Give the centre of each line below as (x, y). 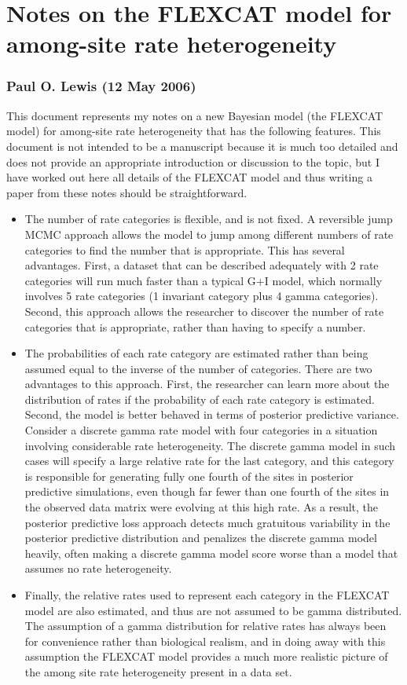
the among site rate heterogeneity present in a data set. (158, 671)
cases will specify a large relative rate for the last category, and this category (209, 461)
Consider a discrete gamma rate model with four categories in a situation (201, 430)
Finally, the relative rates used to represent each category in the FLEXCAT (207, 595)
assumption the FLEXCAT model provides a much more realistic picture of (206, 656)
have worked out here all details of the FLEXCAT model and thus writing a (189, 177)
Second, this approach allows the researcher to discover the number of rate (204, 311)
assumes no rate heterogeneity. (98, 568)
